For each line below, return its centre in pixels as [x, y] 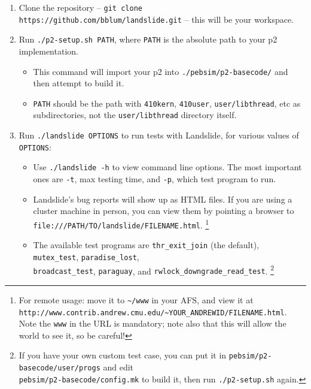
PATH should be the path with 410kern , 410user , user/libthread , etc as [167, 103]
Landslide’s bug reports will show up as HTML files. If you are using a [163, 199]
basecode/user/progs [60, 368]
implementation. [48, 51]
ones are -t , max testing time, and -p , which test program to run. [155, 179]
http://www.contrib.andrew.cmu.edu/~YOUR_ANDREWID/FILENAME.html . [153, 311]
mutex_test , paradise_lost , [86, 256]
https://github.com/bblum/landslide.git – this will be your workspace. [156, 19]
